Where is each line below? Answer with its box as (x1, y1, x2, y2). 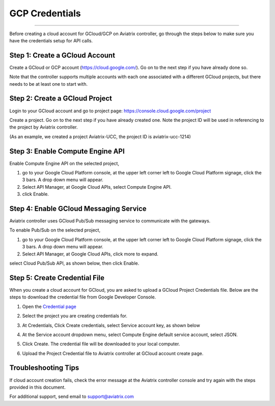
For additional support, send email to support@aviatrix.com (9, 393, 134, 400)
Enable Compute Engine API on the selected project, (9, 160, 120, 166)
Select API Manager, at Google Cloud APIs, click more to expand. (22, 250, 159, 257)
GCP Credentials (9, 8, 81, 19)
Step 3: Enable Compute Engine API (9, 147, 125, 156)
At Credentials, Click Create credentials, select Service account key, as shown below (22, 322, 201, 328)
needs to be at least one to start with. (9, 81, 88, 87)
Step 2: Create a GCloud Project (9, 94, 112, 103)
